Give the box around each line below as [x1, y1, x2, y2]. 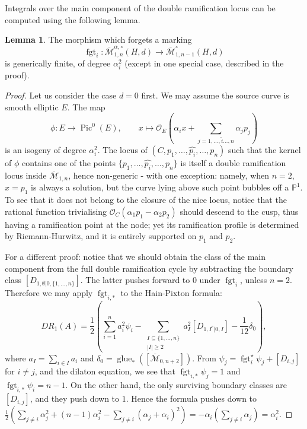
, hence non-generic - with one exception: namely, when [68, 169, 270, 181]
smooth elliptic [5, 100, 59, 113]
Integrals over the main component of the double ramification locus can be [5, 2, 276, 14]
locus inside [5, 169, 47, 181]
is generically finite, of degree [5, 57, 111, 69]
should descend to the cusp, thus [180, 205, 299, 217]
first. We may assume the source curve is [141, 89, 289, 101]
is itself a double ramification [180, 157, 286, 169]
